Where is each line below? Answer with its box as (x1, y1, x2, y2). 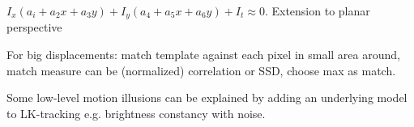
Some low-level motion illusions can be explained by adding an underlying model (6, 89, 408, 106)
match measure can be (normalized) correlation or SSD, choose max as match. (6, 61, 396, 78)
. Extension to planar (264, 2, 370, 19)
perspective (6, 19, 62, 36)
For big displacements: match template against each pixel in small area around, (6, 46, 400, 63)
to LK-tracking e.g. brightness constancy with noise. (6, 104, 266, 121)
